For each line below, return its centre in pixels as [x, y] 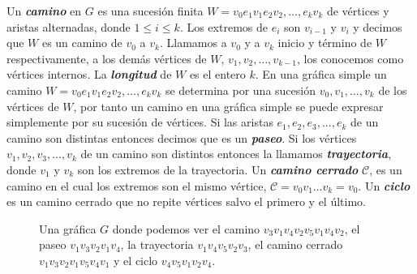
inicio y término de [325, 43]
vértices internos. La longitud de [89, 74]
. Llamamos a [193, 43]
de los [393, 90]
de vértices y [358, 11]
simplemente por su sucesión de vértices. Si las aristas [140, 122]
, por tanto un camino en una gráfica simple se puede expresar [228, 106]
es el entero [217, 74]
